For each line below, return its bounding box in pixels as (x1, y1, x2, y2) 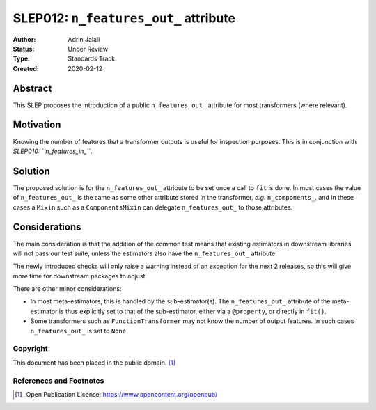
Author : (13, 35, 36, 43)
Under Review (68, 45, 108, 53)
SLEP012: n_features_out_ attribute (13, 10, 236, 26)
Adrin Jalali (68, 35, 100, 43)
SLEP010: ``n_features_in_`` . (13, 147, 93, 155)
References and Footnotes (13, 376, 104, 386)
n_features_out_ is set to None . (30, 326, 128, 335)
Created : (13, 64, 40, 72)
